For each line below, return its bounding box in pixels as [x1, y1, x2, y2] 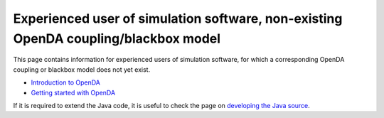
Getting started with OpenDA [31, 88, 116, 97]
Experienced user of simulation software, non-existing [13, 11, 343, 26]
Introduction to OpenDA [31, 78, 101, 87]
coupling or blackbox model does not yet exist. [13, 65, 151, 74]
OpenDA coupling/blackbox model [13, 31, 220, 46]
